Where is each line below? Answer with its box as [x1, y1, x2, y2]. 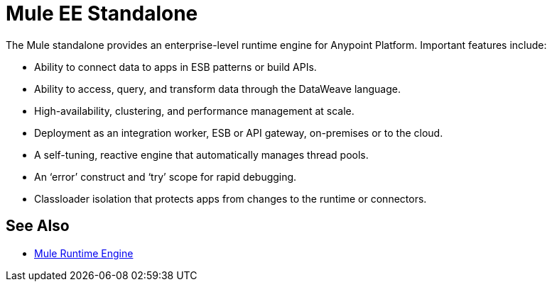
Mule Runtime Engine [34, 247, 134, 259]
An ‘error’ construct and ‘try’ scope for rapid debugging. [34, 170, 297, 183]
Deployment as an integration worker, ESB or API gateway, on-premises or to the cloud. [34, 126, 443, 139]
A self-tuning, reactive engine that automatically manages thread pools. [34, 148, 369, 161]
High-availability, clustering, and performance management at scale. [34, 104, 355, 117]
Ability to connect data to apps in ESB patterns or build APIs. [34, 60, 317, 73]
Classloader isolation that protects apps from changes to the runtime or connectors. [34, 192, 427, 205]
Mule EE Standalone [6, 1, 198, 26]
